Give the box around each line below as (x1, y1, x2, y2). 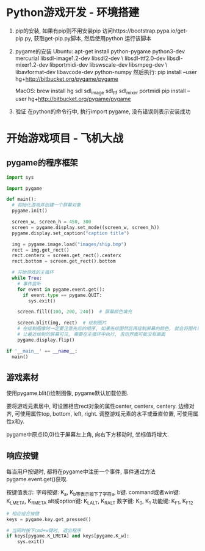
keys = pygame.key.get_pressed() (6, 516, 92, 522)
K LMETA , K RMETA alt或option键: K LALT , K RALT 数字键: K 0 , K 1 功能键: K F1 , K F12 (6, 497, 193, 506)
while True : (12, 275, 43, 282)
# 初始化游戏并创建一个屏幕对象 (12, 202, 81, 208)
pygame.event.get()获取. (6, 476, 68, 483)
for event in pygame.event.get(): (17, 286, 105, 293)
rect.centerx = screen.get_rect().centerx (12, 252, 121, 259)
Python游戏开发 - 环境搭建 (6, 6, 140, 20)
